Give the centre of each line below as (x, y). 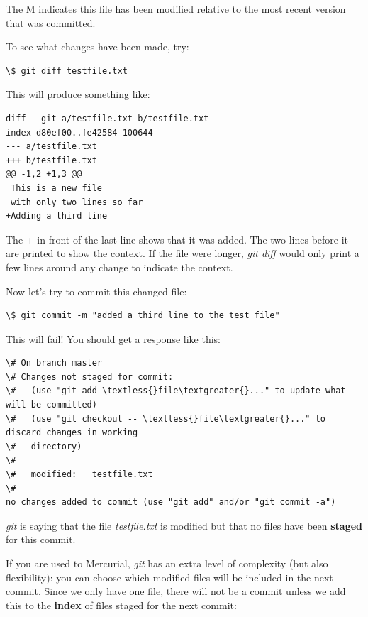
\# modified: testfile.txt (79, 475)
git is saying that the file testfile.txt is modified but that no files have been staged (184, 525)
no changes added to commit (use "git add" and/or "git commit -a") (171, 502)
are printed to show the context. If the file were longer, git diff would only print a (183, 253)
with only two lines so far (77, 202)
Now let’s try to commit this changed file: (96, 291)
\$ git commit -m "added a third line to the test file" (143, 316)
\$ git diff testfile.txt (67, 71)
